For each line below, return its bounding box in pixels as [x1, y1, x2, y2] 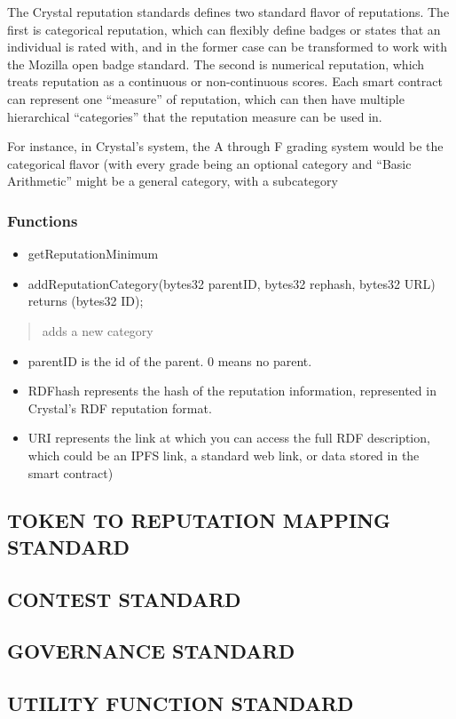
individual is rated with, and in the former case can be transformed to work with [7, 37, 447, 56]
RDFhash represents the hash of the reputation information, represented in [28, 381, 436, 400]
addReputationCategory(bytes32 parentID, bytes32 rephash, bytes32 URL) [28, 274, 436, 292]
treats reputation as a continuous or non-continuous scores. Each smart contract [7, 72, 443, 91]
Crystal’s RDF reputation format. [28, 398, 212, 417]
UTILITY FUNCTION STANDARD [7, 690, 354, 717]
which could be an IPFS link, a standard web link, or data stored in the [28, 445, 420, 464]
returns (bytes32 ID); [28, 292, 144, 310]
